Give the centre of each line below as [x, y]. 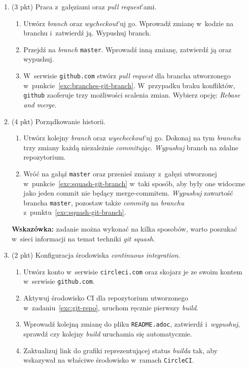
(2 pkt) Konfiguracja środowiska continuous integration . [96, 255]
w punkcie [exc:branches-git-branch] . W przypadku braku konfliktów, [129, 85]
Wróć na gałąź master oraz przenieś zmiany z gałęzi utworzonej [120, 173]
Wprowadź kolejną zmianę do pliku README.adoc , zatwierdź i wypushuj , [132, 324]
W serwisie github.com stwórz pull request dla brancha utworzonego [127, 76]
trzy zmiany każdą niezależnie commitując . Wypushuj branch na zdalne [131, 147]
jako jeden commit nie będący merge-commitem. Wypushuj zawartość [128, 193]
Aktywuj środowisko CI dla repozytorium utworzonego [106, 298]
